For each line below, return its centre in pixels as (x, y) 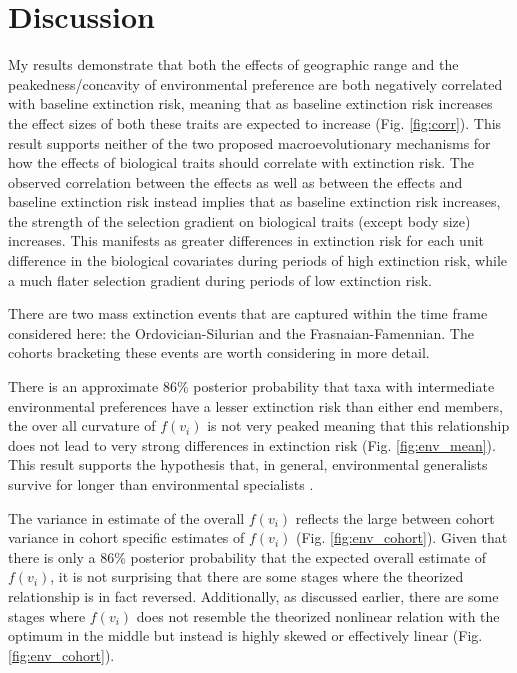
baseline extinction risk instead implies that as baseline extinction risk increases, (254, 201)
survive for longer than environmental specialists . (161, 484)
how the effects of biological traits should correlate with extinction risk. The (241, 162)
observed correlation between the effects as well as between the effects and (235, 181)
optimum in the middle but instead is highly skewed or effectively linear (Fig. (245, 635)
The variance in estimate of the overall (126, 517)
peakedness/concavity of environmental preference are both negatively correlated (255, 83)
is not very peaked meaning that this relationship (358, 425)
